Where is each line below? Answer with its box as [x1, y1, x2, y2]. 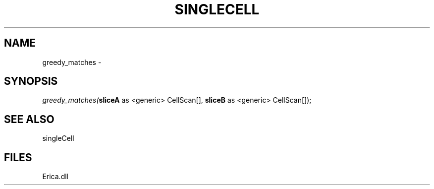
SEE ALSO [4, 113, 54, 126]
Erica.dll [42, 172, 68, 181]
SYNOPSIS [4, 75, 58, 88]
